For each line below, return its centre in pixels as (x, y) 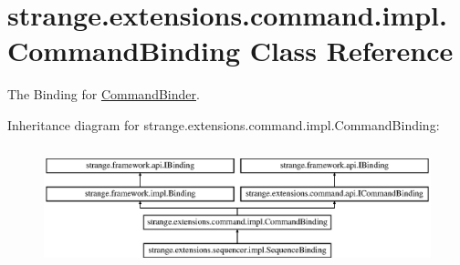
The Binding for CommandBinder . (104, 94)
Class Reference (351, 51)
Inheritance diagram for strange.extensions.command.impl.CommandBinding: (224, 124)
